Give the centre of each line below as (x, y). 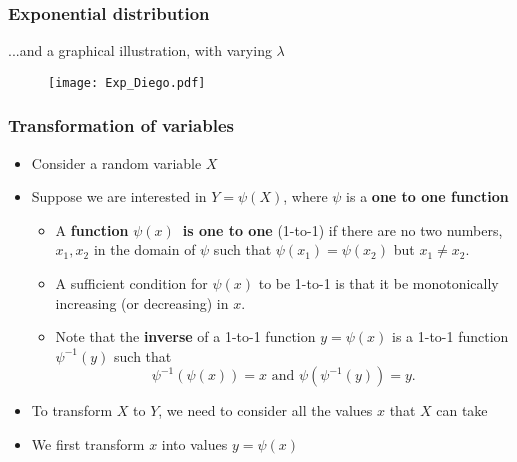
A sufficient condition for (131, 283)
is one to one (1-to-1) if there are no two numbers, (342, 229)
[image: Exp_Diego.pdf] (127, 82)
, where (305, 196)
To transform (72, 410)
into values (194, 444)
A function (92, 229)
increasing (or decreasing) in (142, 302)
